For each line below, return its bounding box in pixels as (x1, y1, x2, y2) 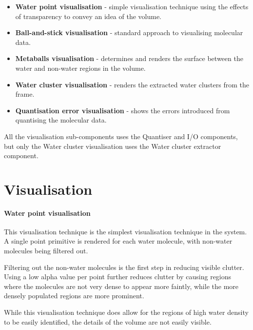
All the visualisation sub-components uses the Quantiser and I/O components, (4, 131, 238, 141)
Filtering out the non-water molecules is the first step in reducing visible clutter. (4, 262, 244, 272)
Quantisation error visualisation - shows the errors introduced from (15, 105, 230, 115)
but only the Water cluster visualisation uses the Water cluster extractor (4, 141, 221, 151)
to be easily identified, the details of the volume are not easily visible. (4, 316, 212, 327)
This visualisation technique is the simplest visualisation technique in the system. (4, 226, 247, 236)
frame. (15, 89, 35, 99)
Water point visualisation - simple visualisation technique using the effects (15, 1, 249, 11)
